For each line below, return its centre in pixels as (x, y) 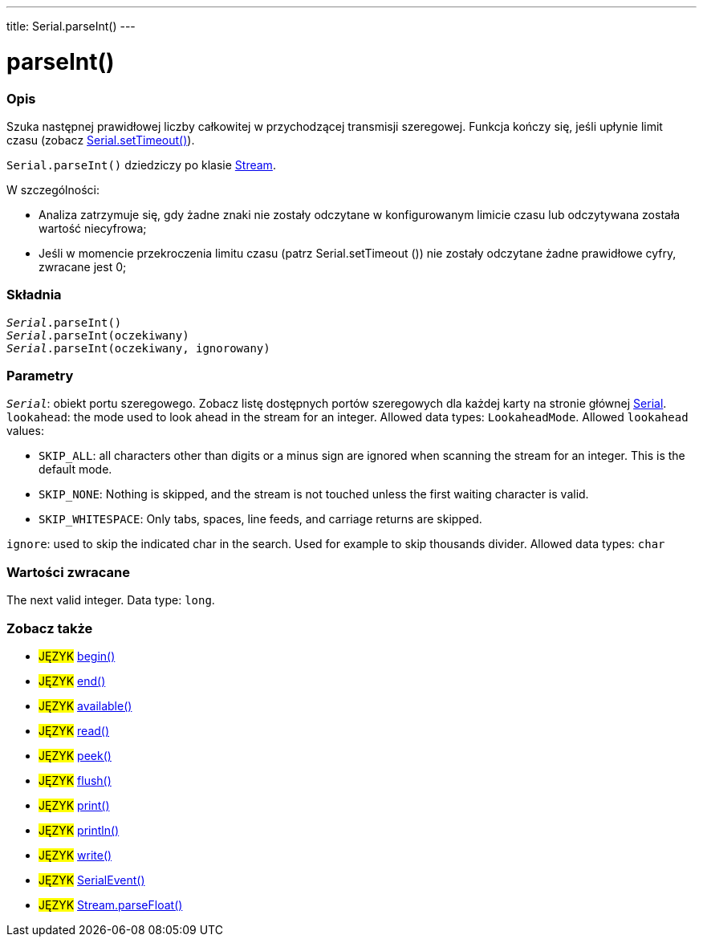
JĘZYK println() (79, 830)
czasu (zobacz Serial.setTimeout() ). (101, 140)
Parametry (40, 376)
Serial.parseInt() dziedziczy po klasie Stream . (141, 165)
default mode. (75, 469)
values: (25, 431)
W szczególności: (53, 189)
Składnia (34, 295)
